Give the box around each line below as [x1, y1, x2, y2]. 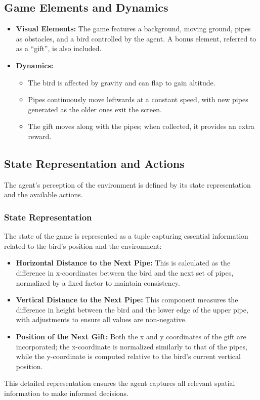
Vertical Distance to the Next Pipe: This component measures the [16, 294, 238, 305]
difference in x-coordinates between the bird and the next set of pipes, [16, 267, 234, 278]
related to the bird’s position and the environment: [4, 240, 162, 251]
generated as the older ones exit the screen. [28, 104, 162, 114]
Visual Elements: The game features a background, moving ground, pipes [16, 23, 251, 34]
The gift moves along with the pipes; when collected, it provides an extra [28, 121, 255, 131]
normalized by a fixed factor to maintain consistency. [16, 277, 180, 288]
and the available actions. [4, 189, 83, 200]
